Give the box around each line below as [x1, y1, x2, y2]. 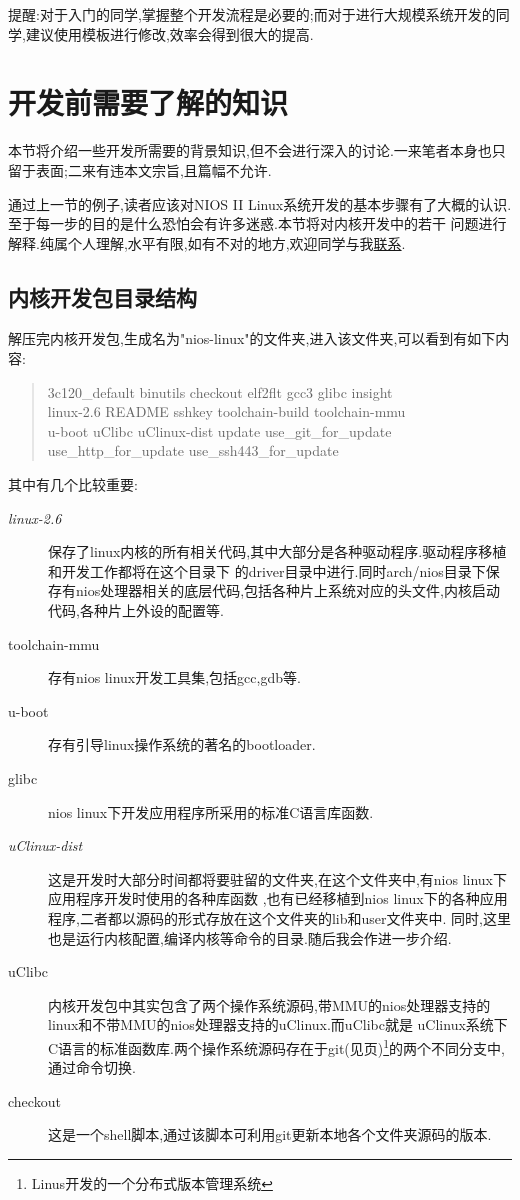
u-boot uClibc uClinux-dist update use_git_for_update [47, 420, 392, 441]
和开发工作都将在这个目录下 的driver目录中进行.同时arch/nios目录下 [48, 560, 486, 581]
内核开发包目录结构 [8, 281, 197, 312]
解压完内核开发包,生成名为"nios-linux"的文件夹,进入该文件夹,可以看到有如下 [8, 328, 496, 349]
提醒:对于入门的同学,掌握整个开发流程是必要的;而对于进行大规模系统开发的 [8, 4, 496, 24]
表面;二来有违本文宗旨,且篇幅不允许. [35, 159, 272, 180]
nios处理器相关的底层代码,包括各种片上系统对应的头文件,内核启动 [75, 580, 500, 601]
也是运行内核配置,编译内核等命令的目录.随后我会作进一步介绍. [48, 927, 452, 948]
